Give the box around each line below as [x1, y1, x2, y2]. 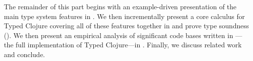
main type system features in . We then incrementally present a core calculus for [4, 11, 245, 21]
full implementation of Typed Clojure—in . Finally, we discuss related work [16, 40, 242, 50]
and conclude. [4, 49, 45, 59]
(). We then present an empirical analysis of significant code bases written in [4, 30, 233, 40]
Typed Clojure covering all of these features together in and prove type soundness [4, 20, 249, 31]
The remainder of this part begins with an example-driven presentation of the [4, 1, 237, 11]
